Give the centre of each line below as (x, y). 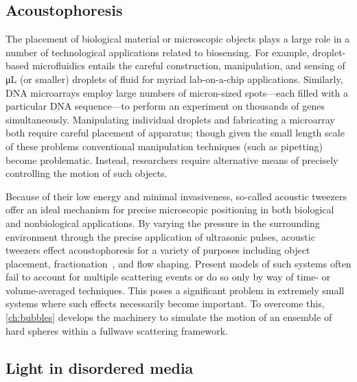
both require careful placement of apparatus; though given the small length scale (175, 133)
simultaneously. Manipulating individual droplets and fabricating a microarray (170, 119)
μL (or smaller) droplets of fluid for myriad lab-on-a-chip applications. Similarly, (174, 79)
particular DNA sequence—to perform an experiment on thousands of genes (165, 106)
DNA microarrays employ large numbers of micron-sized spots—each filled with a (177, 92)
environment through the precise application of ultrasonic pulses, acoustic (160, 236)
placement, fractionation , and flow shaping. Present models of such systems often (178, 263)
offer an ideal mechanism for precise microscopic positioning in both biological (170, 210)
